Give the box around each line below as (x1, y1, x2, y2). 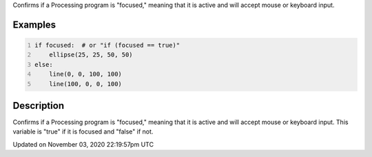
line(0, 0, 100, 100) (49, 70, 122, 78)
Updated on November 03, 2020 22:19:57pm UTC (12, 140, 154, 148)
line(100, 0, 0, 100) (49, 80, 122, 87)
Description (12, 100, 65, 112)
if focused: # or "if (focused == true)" (34, 41, 180, 49)
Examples (12, 19, 56, 30)
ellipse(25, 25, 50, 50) (49, 51, 134, 59)
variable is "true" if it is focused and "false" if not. (12, 127, 154, 136)
